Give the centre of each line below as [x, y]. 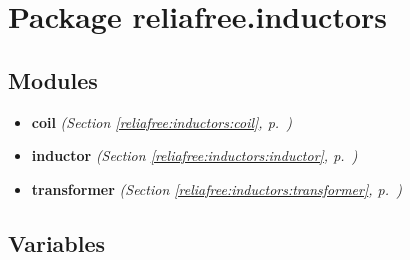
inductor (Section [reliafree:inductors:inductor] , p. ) [194, 155]
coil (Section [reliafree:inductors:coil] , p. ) [162, 121]
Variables [57, 242]
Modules [53, 79]
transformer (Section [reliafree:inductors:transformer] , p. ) [216, 188]
